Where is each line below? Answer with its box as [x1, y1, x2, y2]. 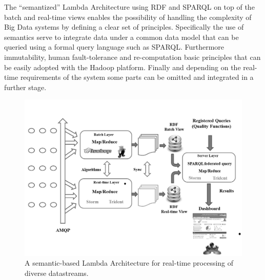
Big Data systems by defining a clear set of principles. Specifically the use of [4, 21, 244, 32]
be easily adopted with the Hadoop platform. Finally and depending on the [4, 61, 241, 72]
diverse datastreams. [25, 267, 89, 278]
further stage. [4, 81, 47, 92]
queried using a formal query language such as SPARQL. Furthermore [4, 41, 225, 52]
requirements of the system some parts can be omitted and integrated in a [20, 72, 254, 82]
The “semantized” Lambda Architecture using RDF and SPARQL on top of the [4, 2, 255, 12]
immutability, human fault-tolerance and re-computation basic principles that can [4, 51, 261, 62]
